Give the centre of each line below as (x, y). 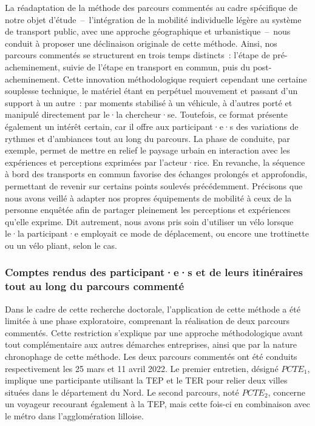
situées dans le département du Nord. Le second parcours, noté (122, 392)
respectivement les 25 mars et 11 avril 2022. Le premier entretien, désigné (142, 368)
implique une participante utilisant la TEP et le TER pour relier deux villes (146, 380)
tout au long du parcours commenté (95, 286)
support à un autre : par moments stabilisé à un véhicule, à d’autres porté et (149, 102)
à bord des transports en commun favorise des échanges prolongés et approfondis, (156, 174)
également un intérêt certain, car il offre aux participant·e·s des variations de (152, 126)
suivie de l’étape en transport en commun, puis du (156, 66)
